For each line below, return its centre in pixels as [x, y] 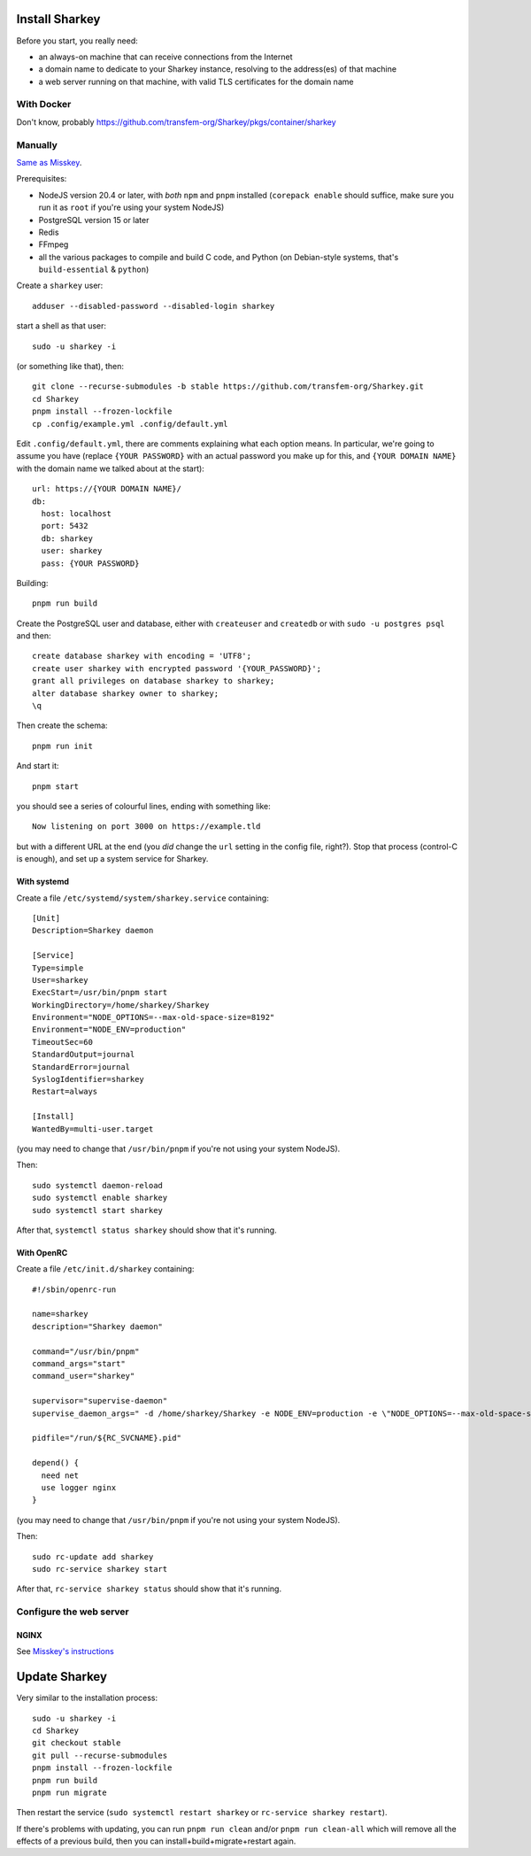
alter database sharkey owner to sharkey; [126, 693]
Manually [37, 144]
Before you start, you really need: [77, 41]
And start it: [38, 766]
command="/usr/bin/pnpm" [86, 1351]
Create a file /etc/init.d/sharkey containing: [105, 1269]
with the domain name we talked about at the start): [111, 468]
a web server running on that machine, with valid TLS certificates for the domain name [196, 81]
